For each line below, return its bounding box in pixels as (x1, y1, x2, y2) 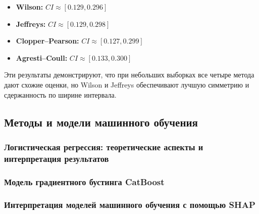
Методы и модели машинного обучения (4, 114, 198, 130)
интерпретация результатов (4, 152, 109, 164)
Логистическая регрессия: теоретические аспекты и (4, 140, 203, 153)
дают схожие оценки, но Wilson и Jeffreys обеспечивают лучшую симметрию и (4, 79, 249, 90)
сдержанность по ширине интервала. (4, 89, 117, 100)
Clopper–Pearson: (16, 35, 79, 46)
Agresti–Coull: (16, 52, 68, 63)
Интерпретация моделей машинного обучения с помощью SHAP (4, 198, 255, 211)
